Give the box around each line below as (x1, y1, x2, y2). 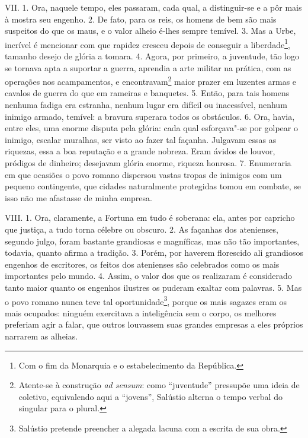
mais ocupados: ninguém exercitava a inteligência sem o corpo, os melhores (5, 306, 277, 319)
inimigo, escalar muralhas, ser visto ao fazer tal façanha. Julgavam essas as (5, 133, 277, 145)
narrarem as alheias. (5, 330, 78, 342)
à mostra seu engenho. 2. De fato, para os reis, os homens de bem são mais (5, 12, 277, 25)
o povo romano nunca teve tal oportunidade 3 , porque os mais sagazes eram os (5, 293, 287, 307)
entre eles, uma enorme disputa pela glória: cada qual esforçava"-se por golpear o (5, 122, 298, 134)
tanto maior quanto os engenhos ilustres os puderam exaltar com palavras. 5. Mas (5, 281, 302, 293)
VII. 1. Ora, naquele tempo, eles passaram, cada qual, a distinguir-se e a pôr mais (5, 1, 302, 13)
